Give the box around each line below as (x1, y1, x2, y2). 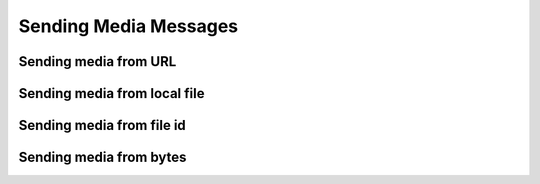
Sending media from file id (18, 117, 187, 134)
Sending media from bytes (18, 149, 187, 166)
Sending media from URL (18, 53, 177, 70)
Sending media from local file (18, 85, 205, 102)
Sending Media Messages (18, 15, 239, 37)
